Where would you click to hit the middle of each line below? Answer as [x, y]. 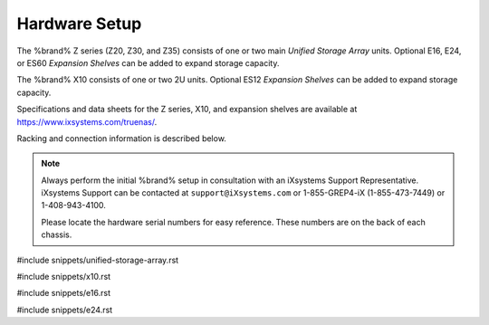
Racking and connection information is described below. [121, 138]
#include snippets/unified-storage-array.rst [98, 260]
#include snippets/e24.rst [65, 310]
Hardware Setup [79, 24]
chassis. [57, 234]
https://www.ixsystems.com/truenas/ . [87, 121]
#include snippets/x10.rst [64, 277]
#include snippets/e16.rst [63, 293]
